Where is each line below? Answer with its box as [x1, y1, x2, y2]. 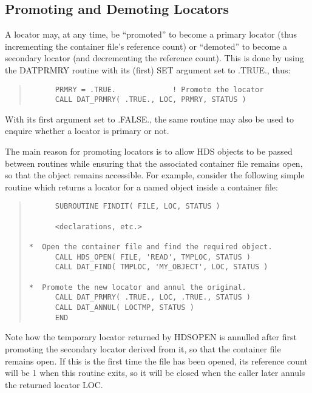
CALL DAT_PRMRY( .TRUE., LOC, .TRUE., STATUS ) [55, 293, 251, 302]
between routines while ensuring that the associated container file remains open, [5, 156, 303, 169]
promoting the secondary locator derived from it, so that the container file [5, 342, 281, 355]
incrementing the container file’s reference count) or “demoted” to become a [5, 39, 287, 52]
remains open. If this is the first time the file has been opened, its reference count [5, 354, 308, 367]
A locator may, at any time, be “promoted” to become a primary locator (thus [5, 28, 297, 41]
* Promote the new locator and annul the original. [29, 283, 246, 292]
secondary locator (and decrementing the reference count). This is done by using [5, 52, 304, 64]
